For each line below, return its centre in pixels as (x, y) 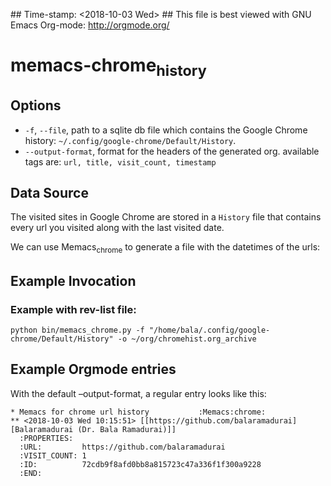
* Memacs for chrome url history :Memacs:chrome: (138, 412)
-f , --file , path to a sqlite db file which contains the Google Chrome (166, 130)
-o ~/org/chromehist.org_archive (187, 339)
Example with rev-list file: (73, 309)
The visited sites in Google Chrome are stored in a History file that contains (166, 217)
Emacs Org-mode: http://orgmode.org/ (90, 25)
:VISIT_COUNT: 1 (53, 455)
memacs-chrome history (108, 67)
